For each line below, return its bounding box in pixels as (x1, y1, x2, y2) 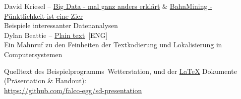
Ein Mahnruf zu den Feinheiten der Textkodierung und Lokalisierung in (4, 39, 222, 50)
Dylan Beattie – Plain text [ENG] (4, 30, 108, 40)
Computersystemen (4, 49, 62, 59)
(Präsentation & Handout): (4, 75, 87, 86)
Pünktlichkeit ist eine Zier (4, 10, 83, 21)
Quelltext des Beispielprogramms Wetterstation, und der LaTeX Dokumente (4, 66, 237, 76)
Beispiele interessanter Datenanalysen (4, 20, 118, 31)
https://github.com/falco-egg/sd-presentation (4, 85, 142, 95)
